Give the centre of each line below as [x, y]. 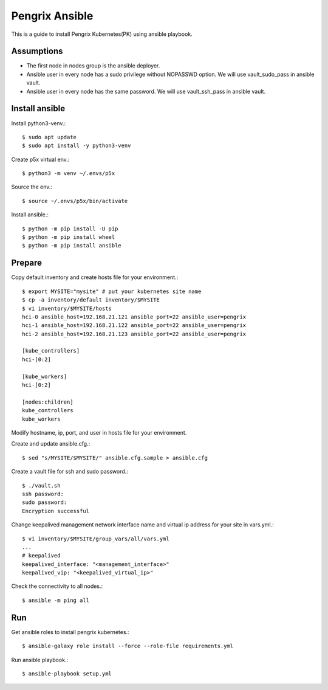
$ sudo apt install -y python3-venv [77, 146]
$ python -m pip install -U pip [70, 229]
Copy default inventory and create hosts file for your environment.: [95, 277]
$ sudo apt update [50, 137]
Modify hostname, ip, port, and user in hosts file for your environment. [99, 432]
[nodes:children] [48, 402]
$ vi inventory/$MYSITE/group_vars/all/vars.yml [96, 539]
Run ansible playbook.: [40, 660]
